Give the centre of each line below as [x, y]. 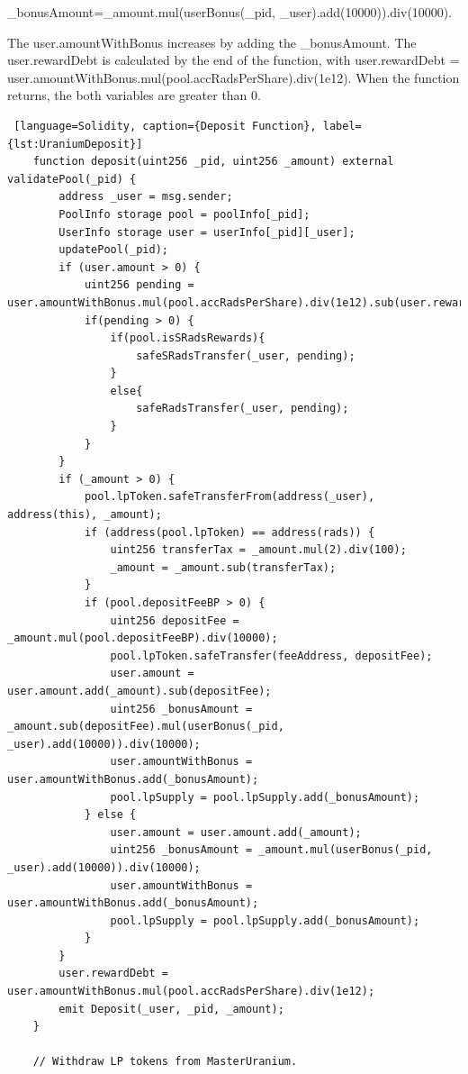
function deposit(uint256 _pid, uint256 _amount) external [213, 162]
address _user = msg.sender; [146, 197]
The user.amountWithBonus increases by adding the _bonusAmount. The [212, 42]
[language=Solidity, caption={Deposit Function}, [165, 126]
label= [342, 126]
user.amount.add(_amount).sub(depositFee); [139, 691]
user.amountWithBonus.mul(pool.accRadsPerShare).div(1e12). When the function [234, 77]
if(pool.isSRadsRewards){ [188, 338]
